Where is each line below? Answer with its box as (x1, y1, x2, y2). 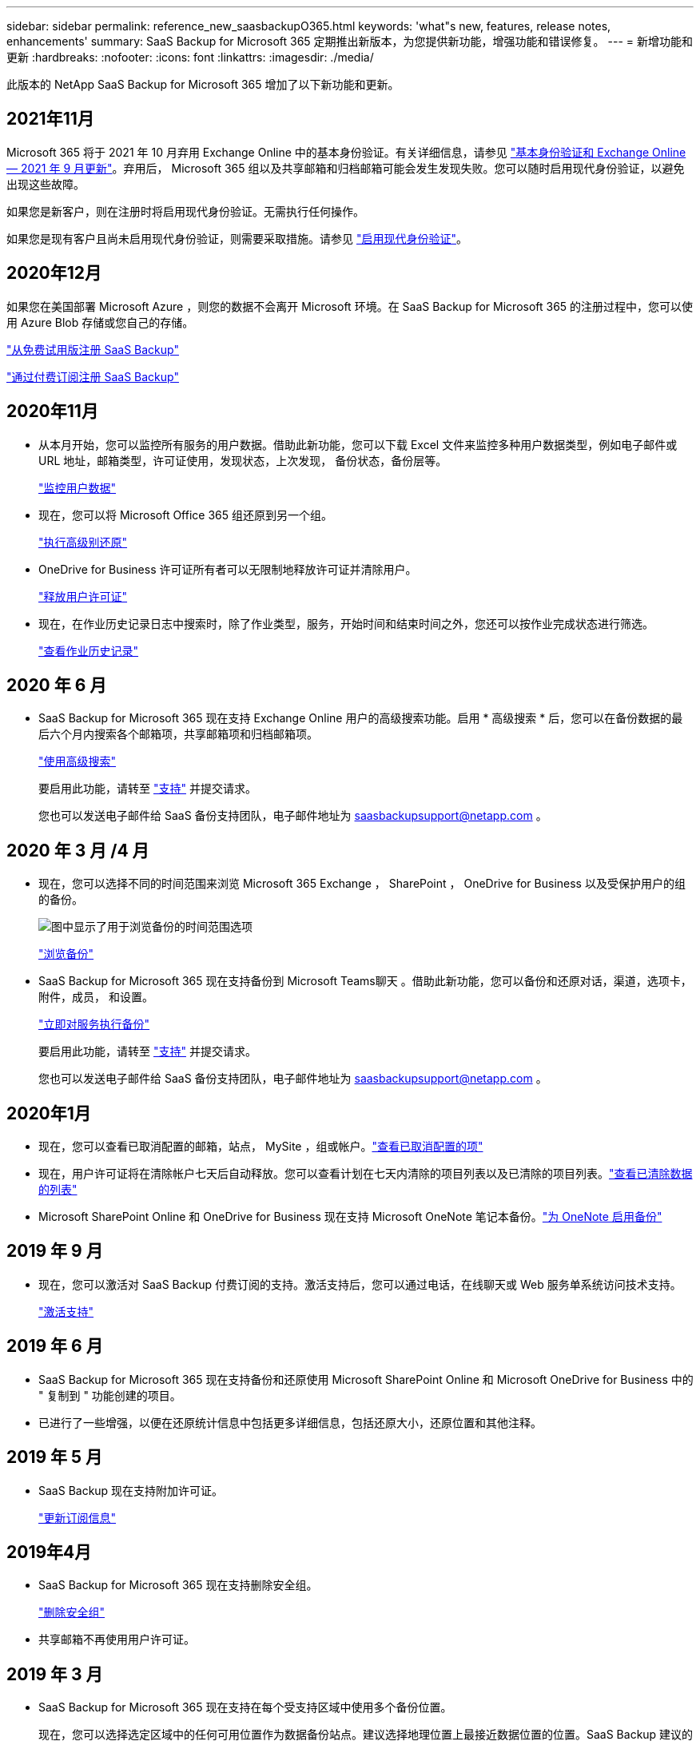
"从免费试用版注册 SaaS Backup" (6, 342, 179, 356)
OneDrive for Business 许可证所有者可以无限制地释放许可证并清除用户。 (38, 562, 417, 576)
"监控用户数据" (38, 480, 117, 495)
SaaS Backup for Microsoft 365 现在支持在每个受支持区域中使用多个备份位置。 (38, 1700, 452, 1715)
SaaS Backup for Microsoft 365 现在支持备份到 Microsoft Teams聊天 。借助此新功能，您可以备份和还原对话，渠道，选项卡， (38, 974, 692, 988)
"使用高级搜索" (38, 754, 117, 769)
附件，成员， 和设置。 (38, 990, 153, 1004)
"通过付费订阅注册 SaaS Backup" (6, 369, 179, 384)
